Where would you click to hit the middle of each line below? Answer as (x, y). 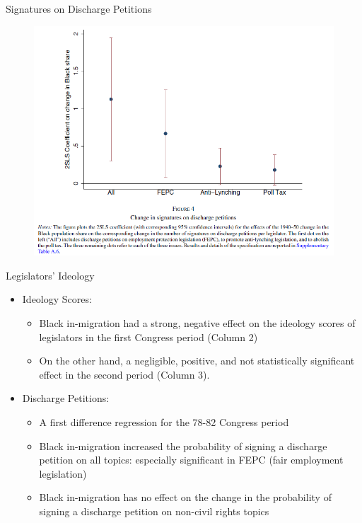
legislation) (63, 473)
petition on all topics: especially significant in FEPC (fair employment (191, 460)
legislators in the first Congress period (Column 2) (148, 337)
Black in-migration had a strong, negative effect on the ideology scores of (197, 323)
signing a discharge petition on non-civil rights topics (154, 511)
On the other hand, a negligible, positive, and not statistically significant (197, 361)
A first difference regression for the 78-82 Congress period (164, 421)
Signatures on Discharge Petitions (79, 8)
